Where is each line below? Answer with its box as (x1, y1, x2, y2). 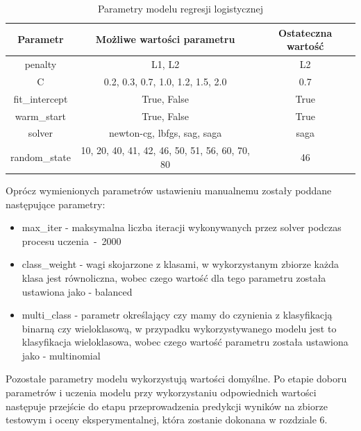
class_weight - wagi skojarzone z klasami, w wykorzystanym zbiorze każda (22, 257, 339, 271)
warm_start (15, 108, 67, 123)
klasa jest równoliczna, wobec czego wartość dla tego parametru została (22, 270, 326, 285)
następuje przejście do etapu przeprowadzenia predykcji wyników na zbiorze (6, 398, 328, 413)
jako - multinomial (22, 348, 101, 362)
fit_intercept (13, 91, 68, 105)
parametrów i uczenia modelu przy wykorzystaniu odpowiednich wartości (6, 385, 317, 400)
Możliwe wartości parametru (95, 32, 235, 47)
